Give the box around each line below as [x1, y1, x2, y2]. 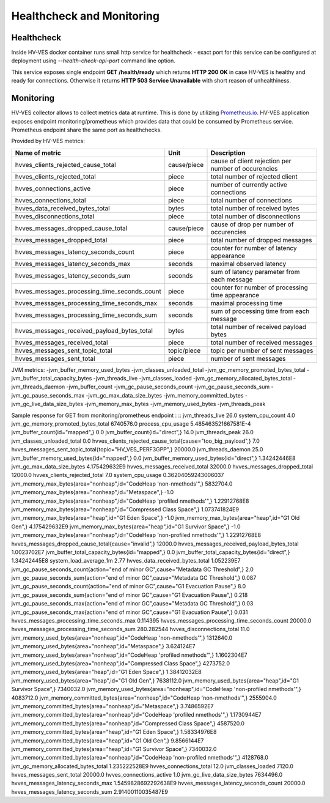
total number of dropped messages [210, 235, 312, 244]
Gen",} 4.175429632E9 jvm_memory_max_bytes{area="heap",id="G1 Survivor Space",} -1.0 [11, 523, 241, 530]
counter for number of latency [210, 243, 297, 252]
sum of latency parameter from [210, 267, 300, 276]
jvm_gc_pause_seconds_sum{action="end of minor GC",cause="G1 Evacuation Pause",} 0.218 [11, 591, 248, 599]
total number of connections [210, 196, 293, 204]
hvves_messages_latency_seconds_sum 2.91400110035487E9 [11, 788, 168, 795]
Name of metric [15, 149, 61, 157]
